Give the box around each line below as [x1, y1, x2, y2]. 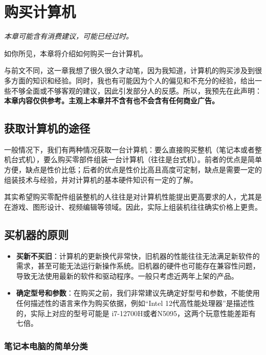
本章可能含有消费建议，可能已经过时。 [4, 31, 133, 41]
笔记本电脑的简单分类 [4, 339, 88, 352]
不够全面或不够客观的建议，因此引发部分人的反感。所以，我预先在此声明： [11, 85, 262, 96]
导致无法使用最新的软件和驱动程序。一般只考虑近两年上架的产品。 [16, 270, 238, 281]
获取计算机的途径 [4, 120, 90, 136]
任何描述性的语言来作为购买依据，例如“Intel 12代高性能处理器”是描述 [16, 298, 248, 308]
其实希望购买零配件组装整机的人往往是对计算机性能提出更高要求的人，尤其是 [4, 191, 262, 202]
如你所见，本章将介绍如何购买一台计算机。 [4, 48, 147, 58]
